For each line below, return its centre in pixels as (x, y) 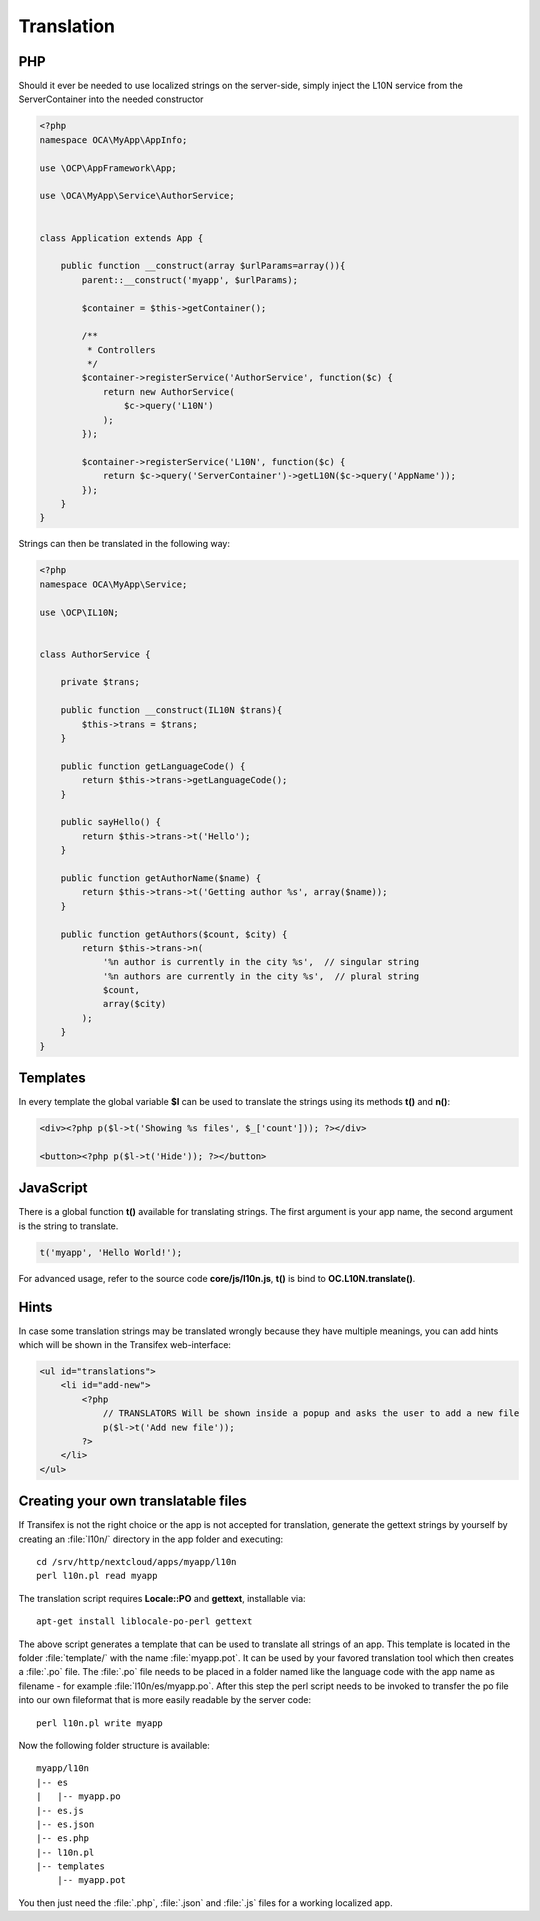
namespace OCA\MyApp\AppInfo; (113, 139)
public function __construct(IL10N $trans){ (171, 710)
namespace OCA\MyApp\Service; (113, 584)
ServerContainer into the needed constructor (111, 99)
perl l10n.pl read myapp (97, 1576)
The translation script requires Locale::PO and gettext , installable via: (162, 1598)
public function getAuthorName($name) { (161, 878)
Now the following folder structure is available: (114, 1745)
